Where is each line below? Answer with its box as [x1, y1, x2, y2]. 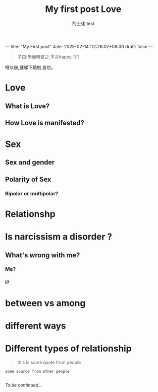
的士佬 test [72, 20, 95, 26]
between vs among [5, 297, 86, 309]
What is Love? [5, 102, 50, 110]
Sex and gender [5, 158, 55, 167]
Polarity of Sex [5, 175, 52, 183]
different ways [5, 320, 66, 331]
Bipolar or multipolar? [5, 190, 58, 197]
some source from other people [5, 369, 70, 374]
